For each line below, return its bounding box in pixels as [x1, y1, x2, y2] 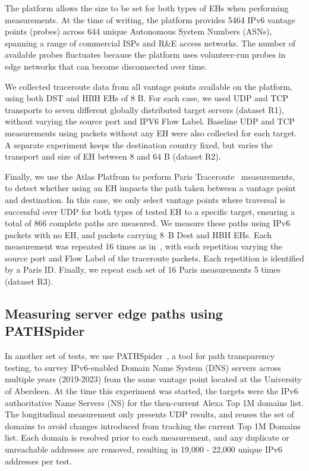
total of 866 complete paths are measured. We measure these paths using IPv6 [5, 217, 291, 229]
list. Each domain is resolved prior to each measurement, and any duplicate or [5, 431, 289, 444]
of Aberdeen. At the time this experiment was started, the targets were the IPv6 [5, 385, 298, 397]
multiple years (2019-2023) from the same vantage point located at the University [5, 373, 302, 385]
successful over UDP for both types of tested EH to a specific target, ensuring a [5, 205, 295, 217]
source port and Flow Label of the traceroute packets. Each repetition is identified [5, 251, 304, 264]
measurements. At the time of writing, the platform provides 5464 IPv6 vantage [5, 13, 295, 26]
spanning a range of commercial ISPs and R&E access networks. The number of [5, 36, 296, 49]
